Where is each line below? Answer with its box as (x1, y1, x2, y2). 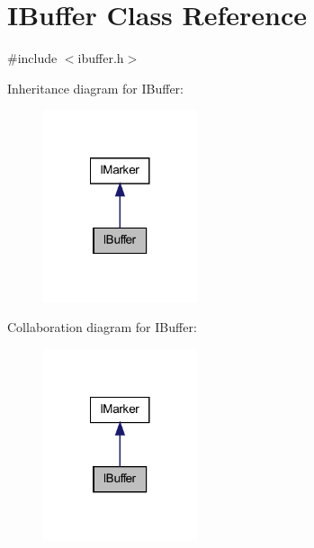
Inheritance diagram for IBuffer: (7, 78, 184, 97)
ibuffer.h (77, 49, 124, 67)
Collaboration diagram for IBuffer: (7, 318, 197, 337)
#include (7, 49, 58, 67)
